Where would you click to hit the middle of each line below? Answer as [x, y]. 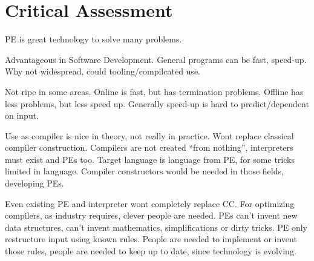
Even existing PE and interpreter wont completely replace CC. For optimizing [150, 203]
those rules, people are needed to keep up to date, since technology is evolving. [151, 251]
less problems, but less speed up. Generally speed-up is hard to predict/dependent [157, 103]
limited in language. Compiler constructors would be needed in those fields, [144, 171]
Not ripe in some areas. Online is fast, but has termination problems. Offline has [154, 91]
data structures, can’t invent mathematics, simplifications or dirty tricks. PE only [156, 227]
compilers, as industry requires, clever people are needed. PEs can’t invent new [151, 215]
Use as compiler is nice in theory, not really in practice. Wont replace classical [149, 135]
